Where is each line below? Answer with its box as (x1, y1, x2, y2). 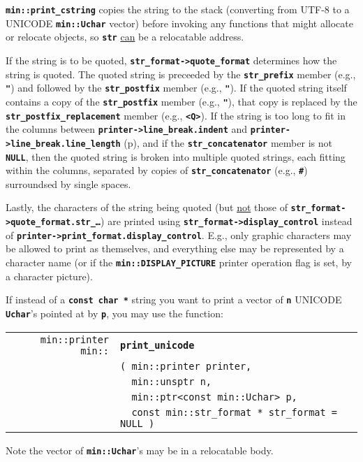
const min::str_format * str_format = (131, 406, 338, 418)
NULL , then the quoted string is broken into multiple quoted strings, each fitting (6, 149, 346, 164)
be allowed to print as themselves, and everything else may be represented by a (6, 241, 344, 256)
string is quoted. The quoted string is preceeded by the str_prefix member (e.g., (6, 66, 356, 81)
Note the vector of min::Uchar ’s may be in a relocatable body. (6, 442, 274, 457)
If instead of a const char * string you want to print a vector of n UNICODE (6, 292, 342, 307)
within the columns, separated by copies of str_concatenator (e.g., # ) (6, 163, 308, 178)
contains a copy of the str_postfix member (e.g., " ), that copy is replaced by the (6, 94, 357, 108)
